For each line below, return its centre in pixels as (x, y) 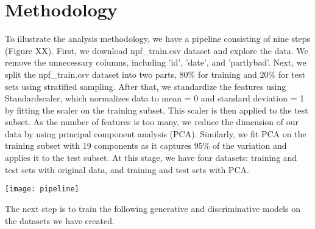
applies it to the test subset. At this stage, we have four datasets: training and (151, 158)
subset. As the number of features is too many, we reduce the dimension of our (152, 122)
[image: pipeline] (42, 189)
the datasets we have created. (60, 220)
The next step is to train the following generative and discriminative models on (153, 208)
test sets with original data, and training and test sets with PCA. (127, 169)
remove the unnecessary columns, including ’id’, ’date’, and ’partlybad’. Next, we (156, 62)
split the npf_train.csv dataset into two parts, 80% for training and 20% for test (155, 74)
